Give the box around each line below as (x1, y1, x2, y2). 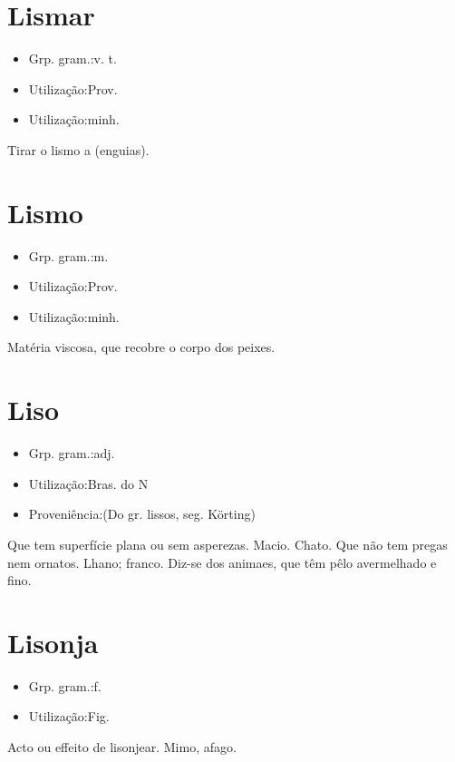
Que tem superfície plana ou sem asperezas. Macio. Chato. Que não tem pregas (7, 534, 448, 553)
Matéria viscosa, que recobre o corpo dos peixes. (7, 337, 276, 357)
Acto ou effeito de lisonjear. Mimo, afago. (7, 738, 237, 756)
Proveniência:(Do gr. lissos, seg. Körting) (28, 504, 256, 523)
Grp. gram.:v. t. (28, 49, 117, 68)
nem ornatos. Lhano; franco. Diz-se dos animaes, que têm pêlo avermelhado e (7, 552, 437, 571)
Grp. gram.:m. (28, 246, 109, 265)
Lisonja (7, 623, 99, 660)
